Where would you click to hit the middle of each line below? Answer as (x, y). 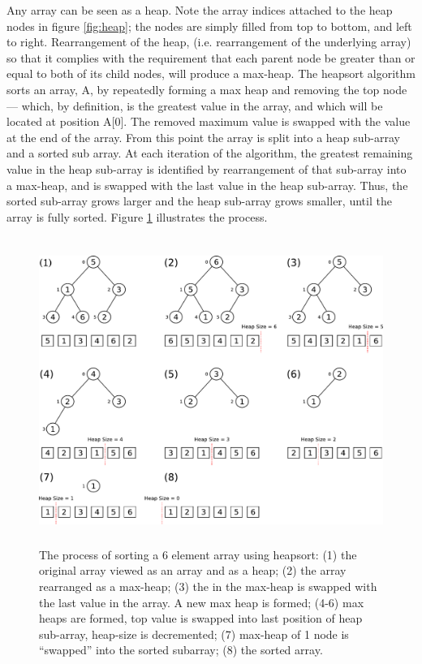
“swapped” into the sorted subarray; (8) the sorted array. (181, 650)
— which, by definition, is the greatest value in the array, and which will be (195, 105)
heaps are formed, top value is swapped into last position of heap (201, 618)
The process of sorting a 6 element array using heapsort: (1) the (198, 554)
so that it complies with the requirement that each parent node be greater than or (211, 57)
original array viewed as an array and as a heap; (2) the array (193, 570)
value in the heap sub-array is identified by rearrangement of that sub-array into (207, 168)
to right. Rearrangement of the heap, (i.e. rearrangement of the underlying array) (209, 42)
